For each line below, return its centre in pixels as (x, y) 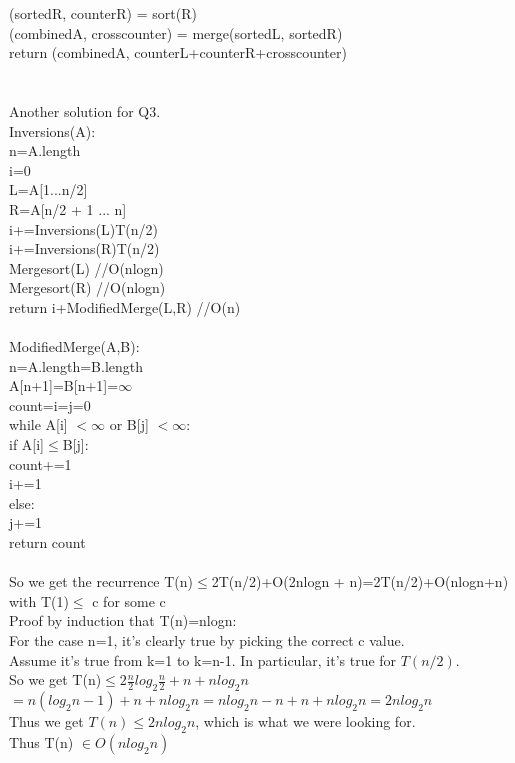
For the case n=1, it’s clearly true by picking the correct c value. (207, 640)
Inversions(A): (52, 130)
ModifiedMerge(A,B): (74, 346)
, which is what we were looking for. (305, 720)
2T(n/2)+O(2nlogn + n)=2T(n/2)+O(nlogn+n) (360, 581)
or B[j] (129, 424)
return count (47, 542)
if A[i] (27, 444)
